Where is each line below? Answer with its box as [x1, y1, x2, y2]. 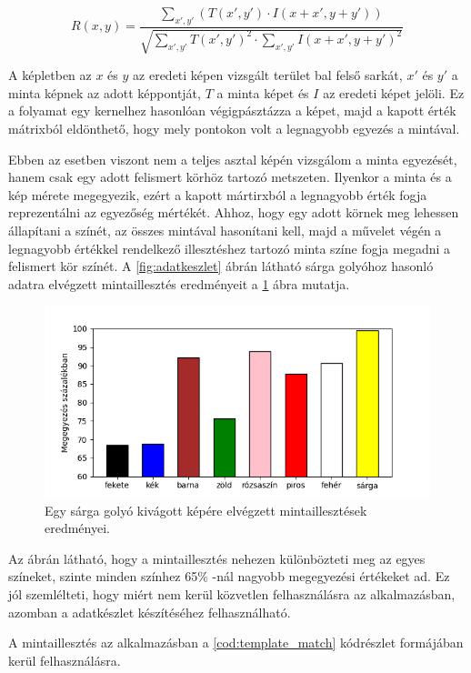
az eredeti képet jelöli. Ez [323, 83, 465, 102]
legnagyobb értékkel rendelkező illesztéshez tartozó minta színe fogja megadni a [8, 238, 451, 257]
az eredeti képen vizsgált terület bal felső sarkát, [133, 65, 403, 85]
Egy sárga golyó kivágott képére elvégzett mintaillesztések [45, 500, 367, 519]
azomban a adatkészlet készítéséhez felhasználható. [8, 602, 291, 621]
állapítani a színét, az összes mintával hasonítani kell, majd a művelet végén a [8, 220, 442, 239]
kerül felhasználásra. [8, 650, 121, 669]
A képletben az [8, 65, 92, 85]
